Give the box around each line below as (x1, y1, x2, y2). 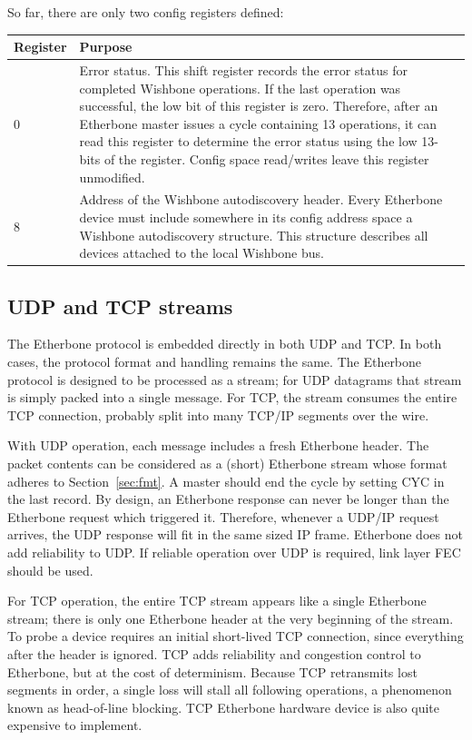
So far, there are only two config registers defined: (7, 3, 284, 21)
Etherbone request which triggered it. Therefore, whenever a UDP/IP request (7, 507, 439, 526)
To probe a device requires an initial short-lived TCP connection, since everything (7, 627, 464, 646)
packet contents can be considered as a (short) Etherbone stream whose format (7, 453, 447, 472)
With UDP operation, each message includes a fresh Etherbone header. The (7, 436, 429, 455)
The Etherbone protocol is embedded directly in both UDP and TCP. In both (7, 334, 442, 353)
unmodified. (79, 167, 145, 186)
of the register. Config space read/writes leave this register (103, 149, 429, 168)
